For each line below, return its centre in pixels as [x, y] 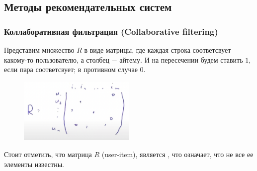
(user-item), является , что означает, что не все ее [177, 154]
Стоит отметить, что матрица [48, 154]
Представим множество [39, 50]
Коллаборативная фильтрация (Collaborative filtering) [111, 31]
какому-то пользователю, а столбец [57, 59]
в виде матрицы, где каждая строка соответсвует [158, 50]
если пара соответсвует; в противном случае [71, 69]
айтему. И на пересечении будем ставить [181, 59]
